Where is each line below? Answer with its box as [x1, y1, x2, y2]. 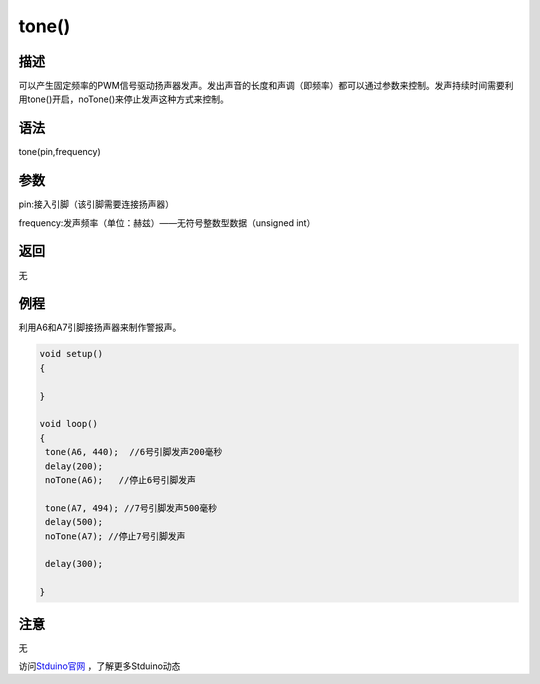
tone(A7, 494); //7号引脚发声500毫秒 [45, 502, 218, 514]
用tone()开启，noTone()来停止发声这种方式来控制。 [18, 93, 230, 105]
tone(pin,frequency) [18, 146, 102, 158]
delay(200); [45, 460, 104, 472]
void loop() [39, 418, 99, 430]
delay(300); [45, 558, 104, 570]
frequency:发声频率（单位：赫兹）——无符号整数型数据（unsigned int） [18, 216, 316, 229]
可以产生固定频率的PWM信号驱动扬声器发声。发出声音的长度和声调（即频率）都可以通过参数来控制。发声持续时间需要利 [18, 80, 514, 92]
